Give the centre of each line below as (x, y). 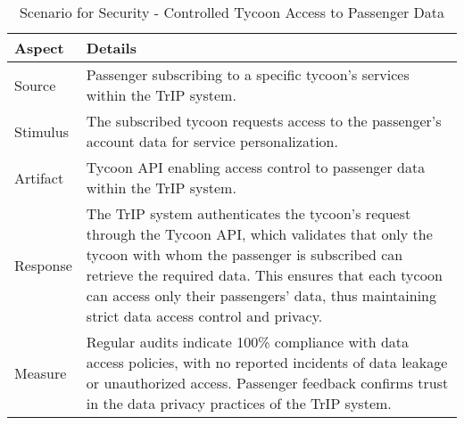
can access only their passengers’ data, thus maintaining (261, 295)
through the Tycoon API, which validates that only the (259, 234)
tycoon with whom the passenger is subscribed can (244, 254)
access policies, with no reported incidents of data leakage (267, 362)
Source (35, 85)
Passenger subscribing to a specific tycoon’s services (248, 74)
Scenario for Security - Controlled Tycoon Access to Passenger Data (232, 12)
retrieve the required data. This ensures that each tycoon (264, 275)
